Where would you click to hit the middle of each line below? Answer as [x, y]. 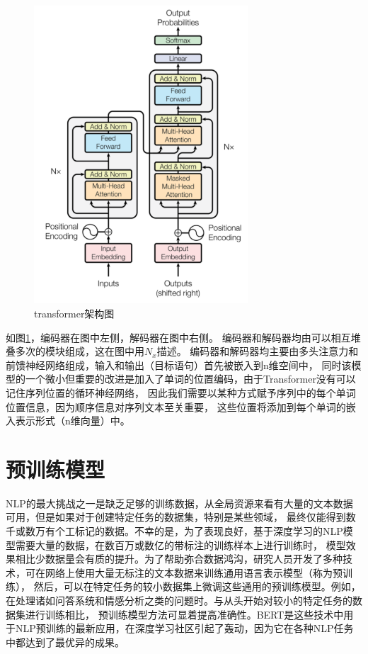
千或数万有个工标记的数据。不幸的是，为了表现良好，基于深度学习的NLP [174, 531]
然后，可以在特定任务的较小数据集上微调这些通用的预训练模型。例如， [197, 586]
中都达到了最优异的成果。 [65, 642]
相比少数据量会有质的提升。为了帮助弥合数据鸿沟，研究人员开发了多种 [179, 559]
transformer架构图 [74, 313]
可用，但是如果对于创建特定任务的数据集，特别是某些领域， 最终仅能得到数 [181, 517]
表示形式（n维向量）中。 [73, 421]
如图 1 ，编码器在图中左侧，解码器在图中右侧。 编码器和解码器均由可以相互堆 [183, 337]
